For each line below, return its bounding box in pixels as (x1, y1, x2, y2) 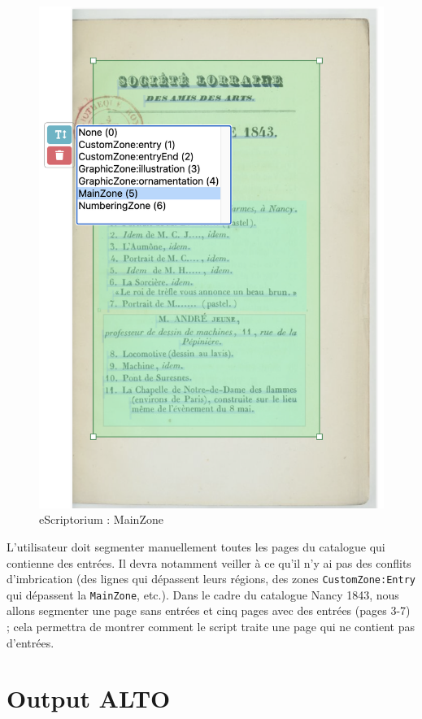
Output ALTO (7, 682, 171, 715)
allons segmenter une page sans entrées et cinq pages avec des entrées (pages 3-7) (7, 602, 411, 619)
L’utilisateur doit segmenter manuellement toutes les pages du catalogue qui (7, 538, 385, 555)
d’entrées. (7, 634, 54, 651)
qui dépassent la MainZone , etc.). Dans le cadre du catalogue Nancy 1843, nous (7, 586, 399, 603)
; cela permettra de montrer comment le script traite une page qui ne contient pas (7, 618, 415, 634)
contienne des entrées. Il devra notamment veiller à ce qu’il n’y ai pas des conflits (7, 554, 411, 571)
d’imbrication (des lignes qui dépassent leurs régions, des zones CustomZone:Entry (7, 570, 415, 587)
